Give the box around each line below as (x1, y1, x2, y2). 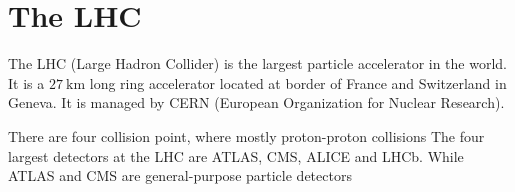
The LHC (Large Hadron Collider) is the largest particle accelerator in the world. (8, 53, 507, 74)
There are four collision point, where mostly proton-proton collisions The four (8, 125, 485, 146)
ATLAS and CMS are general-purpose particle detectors (8, 165, 352, 186)
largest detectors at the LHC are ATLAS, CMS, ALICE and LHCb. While (8, 145, 464, 166)
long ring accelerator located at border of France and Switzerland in (89, 72, 507, 93)
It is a (8, 72, 45, 93)
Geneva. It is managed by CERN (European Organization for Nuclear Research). (8, 92, 505, 113)
